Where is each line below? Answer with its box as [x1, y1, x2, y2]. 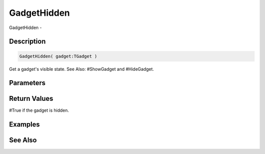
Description [9, 37, 46, 46]
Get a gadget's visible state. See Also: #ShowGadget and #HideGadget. [9, 66, 154, 72]
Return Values [9, 94, 53, 103]
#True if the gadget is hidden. [9, 107, 69, 113]
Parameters [9, 79, 46, 87]
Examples [9, 121, 40, 129]
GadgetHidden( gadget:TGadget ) [19, 53, 98, 59]
